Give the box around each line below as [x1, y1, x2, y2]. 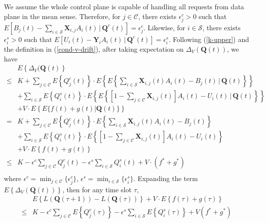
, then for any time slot [62, 184, 132, 194]
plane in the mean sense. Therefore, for [4, 11, 121, 21]
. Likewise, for [143, 22, 186, 32]
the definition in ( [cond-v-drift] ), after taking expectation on [4, 43, 184, 54]
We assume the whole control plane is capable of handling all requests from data [4, 1, 244, 11]
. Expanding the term [133, 173, 198, 183]
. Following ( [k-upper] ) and [169, 34, 249, 44]
